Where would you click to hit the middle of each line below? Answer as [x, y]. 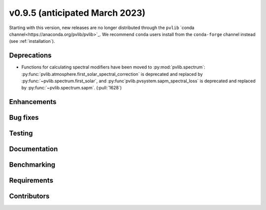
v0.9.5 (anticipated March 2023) [77, 13]
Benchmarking [32, 165]
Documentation [33, 149]
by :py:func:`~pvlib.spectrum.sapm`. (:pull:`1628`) [72, 88]
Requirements [31, 181]
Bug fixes [24, 118]
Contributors [29, 196]
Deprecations [30, 55]
